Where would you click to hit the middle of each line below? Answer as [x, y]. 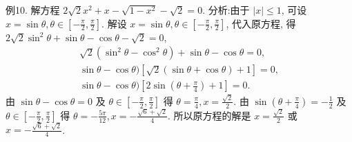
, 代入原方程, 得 [261, 23]
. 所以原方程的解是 [209, 115]
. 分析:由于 [226, 10]
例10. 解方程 [33, 10]
